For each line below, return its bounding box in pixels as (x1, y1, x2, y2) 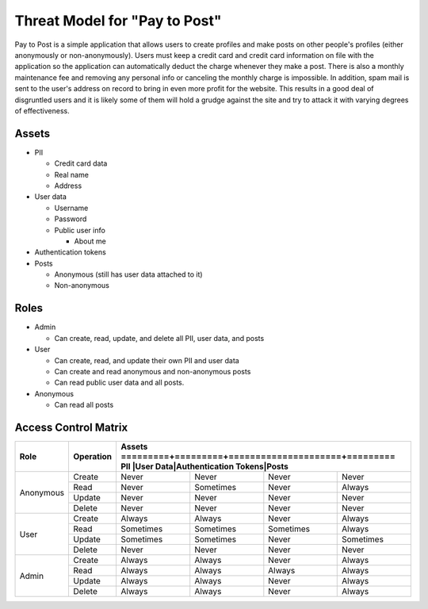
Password (54, 214, 87, 224)
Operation (73, 451, 113, 462)
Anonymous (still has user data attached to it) (54, 270, 203, 279)
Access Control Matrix (14, 420, 128, 434)
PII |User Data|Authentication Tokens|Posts (120, 461, 289, 472)
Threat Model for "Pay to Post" (14, 12, 222, 29)
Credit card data (54, 159, 108, 168)
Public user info (54, 225, 106, 235)
